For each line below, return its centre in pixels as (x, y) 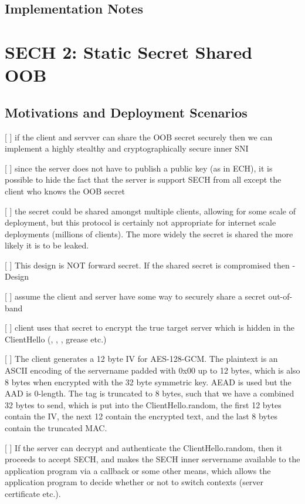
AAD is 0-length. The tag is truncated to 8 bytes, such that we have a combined (150, 393)
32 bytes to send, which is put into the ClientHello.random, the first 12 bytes (143, 404)
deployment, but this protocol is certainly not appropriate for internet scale (140, 222)
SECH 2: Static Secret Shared (129, 51)
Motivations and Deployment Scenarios (126, 112)
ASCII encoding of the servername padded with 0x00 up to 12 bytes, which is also (152, 370)
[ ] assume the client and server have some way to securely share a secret (135, 296)
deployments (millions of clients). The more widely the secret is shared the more (149, 233)
